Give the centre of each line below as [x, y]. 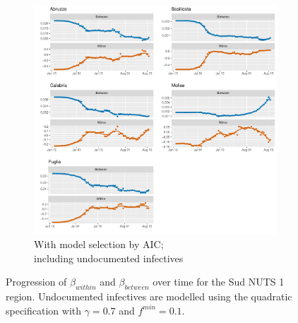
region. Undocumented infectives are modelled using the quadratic [149, 296]
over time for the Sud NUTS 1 [219, 282]
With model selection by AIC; [99, 244]
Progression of [36, 282]
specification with [44, 310]
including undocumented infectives [109, 258]
